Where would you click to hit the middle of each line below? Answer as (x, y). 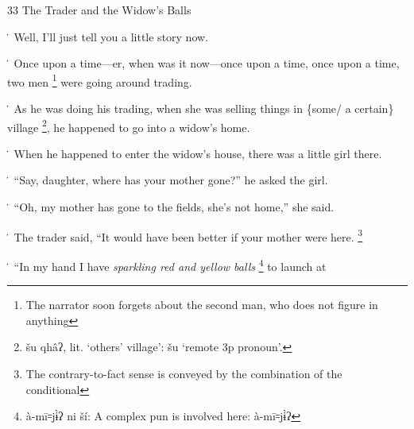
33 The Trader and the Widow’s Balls (99, 10)
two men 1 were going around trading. (100, 80)
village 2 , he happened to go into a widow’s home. (129, 126)
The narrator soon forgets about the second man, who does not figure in (202, 305)
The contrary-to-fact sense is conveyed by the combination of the (184, 373)
